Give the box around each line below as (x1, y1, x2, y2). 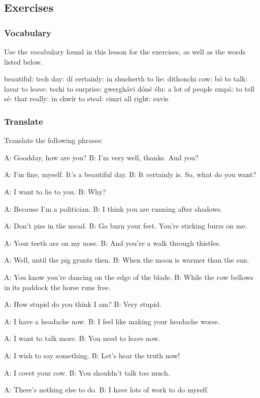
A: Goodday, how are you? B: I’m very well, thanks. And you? (4, 152, 199, 162)
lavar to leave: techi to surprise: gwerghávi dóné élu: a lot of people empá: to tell (4, 83, 254, 94)
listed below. (4, 56, 43, 67)
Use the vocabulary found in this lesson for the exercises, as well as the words (4, 46, 246, 56)
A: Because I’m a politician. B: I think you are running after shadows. (4, 203, 222, 214)
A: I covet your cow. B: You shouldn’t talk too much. (4, 367, 170, 378)
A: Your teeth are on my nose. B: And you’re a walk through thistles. (4, 237, 221, 248)
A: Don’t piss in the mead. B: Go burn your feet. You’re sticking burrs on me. (4, 220, 247, 231)
